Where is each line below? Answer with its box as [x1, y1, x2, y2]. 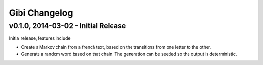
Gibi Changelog [9, 7, 73, 18]
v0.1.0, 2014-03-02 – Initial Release [9, 22, 126, 30]
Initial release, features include [9, 35, 71, 41]
